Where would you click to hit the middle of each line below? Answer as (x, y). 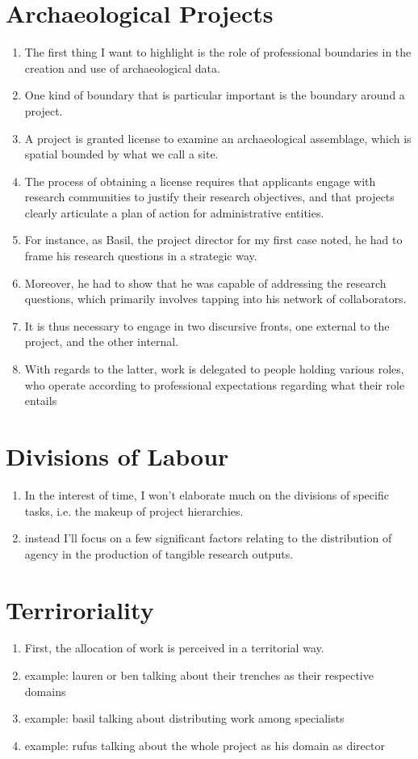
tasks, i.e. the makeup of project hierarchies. (134, 510)
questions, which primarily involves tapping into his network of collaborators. (215, 299)
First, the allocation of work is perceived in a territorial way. (174, 648)
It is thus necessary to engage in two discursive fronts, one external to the (207, 325)
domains (45, 691)
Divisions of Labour (117, 456)
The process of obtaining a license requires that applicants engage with (200, 181)
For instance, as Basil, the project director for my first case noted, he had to (213, 240)
